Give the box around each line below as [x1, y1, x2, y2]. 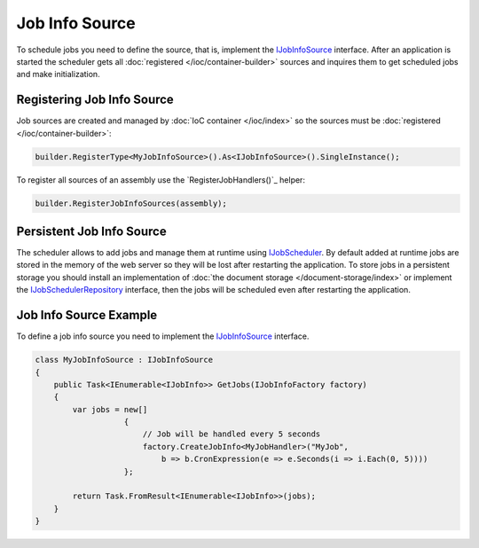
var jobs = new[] [72, 404, 148, 414]
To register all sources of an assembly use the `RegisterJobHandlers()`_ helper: [16, 174, 306, 185]
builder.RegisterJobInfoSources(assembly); [35, 198, 228, 208]
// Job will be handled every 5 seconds [142, 429, 321, 439]
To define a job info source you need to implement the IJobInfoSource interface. [16, 331, 310, 341]
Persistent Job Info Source [16, 223, 168, 239]
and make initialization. [16, 69, 101, 80]
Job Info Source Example [16, 308, 158, 323]
